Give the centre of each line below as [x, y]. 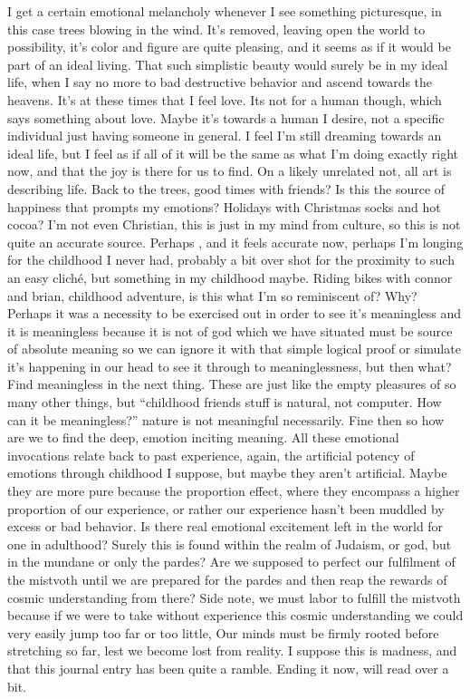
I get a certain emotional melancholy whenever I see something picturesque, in [225, 11]
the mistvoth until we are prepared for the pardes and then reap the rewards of [227, 579]
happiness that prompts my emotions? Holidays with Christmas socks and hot [224, 206]
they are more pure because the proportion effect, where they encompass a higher [234, 491]
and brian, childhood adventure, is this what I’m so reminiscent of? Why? [212, 295]
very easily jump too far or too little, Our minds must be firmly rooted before [223, 632]
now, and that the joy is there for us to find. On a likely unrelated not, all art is [230, 171]
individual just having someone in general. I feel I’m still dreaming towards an [225, 136]
